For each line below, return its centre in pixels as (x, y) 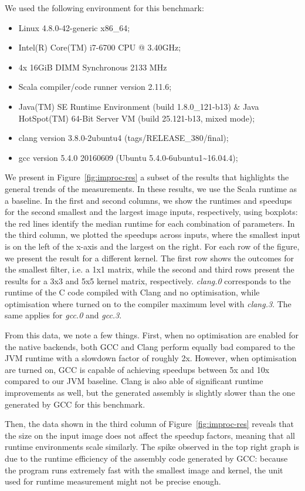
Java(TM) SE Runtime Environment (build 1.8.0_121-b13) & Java (139, 106)
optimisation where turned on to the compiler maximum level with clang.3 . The (148, 303)
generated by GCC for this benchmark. (75, 404)
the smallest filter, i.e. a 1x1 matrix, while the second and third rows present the (150, 269)
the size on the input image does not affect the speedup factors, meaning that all (150, 435)
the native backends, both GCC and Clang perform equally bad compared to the (150, 346)
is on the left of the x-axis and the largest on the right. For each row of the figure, (152, 246)
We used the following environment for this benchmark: (104, 8)
